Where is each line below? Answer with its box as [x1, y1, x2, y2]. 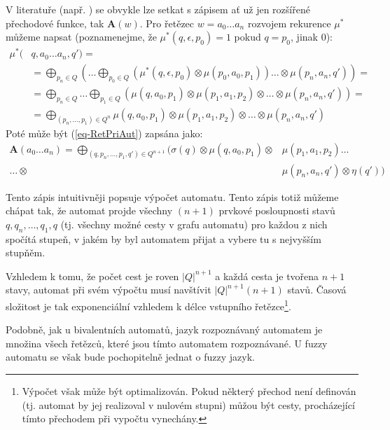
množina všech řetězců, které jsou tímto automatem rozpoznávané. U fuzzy [6, 335, 328, 350]
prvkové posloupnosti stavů [218, 203, 335, 218]
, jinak [291, 29, 318, 44]
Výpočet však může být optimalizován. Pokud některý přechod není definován [22, 383, 356, 398]
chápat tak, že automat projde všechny [6, 203, 173, 218]
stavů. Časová [287, 282, 347, 297]
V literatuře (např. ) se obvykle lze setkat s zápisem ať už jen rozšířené [6, 2, 310, 16]
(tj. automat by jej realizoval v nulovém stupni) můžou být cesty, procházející [22, 397, 355, 412]
